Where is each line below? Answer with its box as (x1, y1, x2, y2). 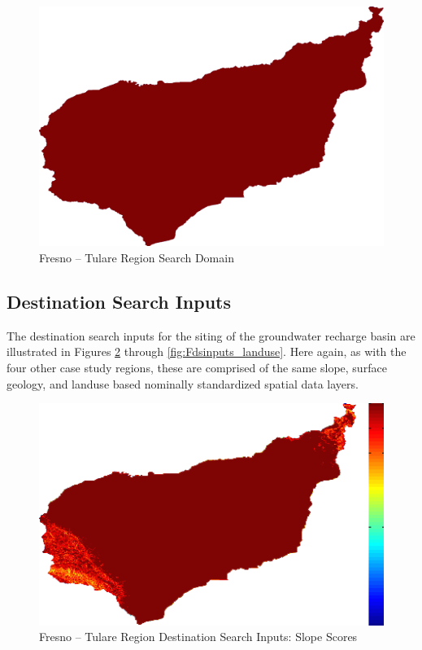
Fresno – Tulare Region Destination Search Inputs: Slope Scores (39, 628, 358, 645)
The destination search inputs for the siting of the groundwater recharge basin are (7, 327, 415, 344)
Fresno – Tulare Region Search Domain (39, 248, 234, 266)
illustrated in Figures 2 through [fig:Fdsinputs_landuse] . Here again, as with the (7, 343, 407, 360)
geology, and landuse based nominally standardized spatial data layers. (7, 375, 359, 392)
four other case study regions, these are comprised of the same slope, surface (7, 358, 387, 376)
